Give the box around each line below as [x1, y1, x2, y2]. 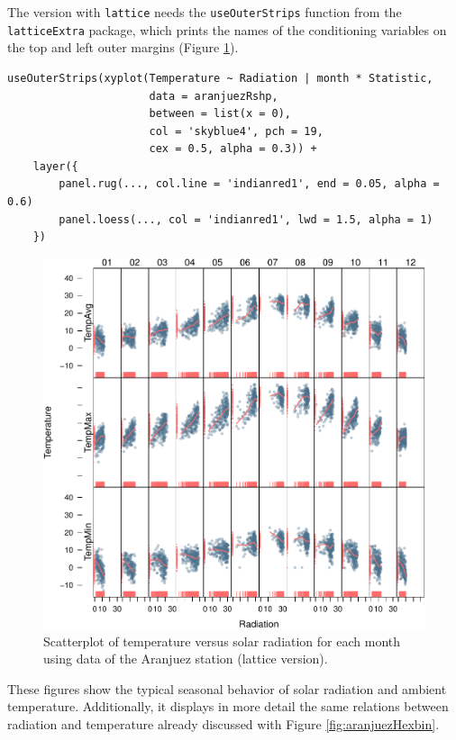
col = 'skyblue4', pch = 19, [149, 124, 324, 138]
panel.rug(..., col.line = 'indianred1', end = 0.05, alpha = [59, 177, 440, 191]
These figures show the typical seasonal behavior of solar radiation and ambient [7, 679, 447, 698]
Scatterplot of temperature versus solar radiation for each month [43, 631, 401, 650]
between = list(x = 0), [149, 107, 291, 121]
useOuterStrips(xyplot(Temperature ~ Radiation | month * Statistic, [7, 71, 433, 85]
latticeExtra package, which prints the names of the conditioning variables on [7, 20, 447, 39]
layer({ [32, 159, 78, 173]
